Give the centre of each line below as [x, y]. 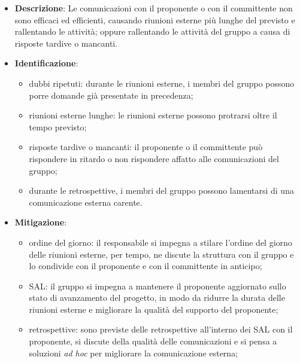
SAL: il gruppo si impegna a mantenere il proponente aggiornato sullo [157, 286]
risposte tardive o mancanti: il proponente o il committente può [146, 147]
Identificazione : [46, 63]
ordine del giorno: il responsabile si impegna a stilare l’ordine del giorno [160, 242]
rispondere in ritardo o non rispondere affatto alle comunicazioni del [154, 158]
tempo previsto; [58, 126]
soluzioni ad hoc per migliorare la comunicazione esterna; [134, 353]
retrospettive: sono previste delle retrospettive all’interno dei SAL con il [161, 329]
